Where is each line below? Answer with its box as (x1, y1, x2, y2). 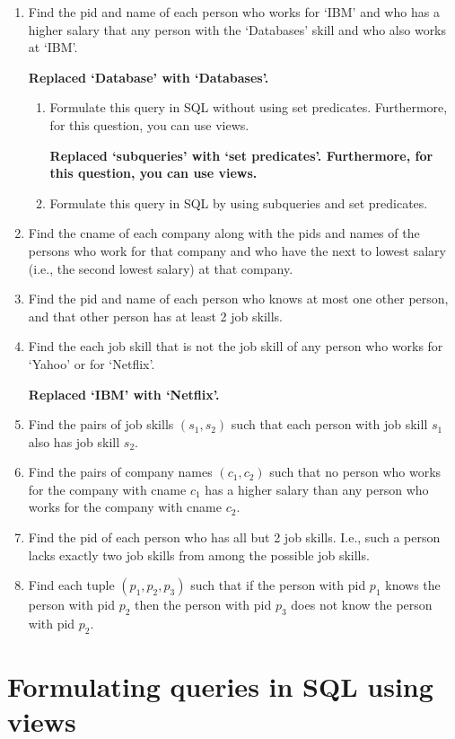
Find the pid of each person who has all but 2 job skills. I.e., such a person (28, 528, 441, 547)
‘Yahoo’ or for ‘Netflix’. (28, 354, 155, 373)
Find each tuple (28, 576, 115, 594)
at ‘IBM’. (28, 38, 78, 57)
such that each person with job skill (231, 415, 428, 434)
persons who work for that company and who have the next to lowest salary (28, 241, 446, 260)
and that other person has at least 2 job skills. (28, 306, 283, 325)
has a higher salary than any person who (205, 479, 429, 498)
